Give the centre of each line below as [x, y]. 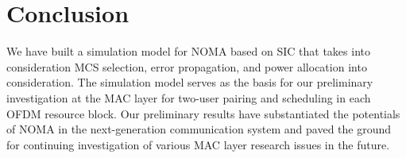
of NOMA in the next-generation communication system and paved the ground [199, 129]
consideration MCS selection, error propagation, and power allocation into [187, 66]
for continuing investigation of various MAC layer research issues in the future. [198, 144]
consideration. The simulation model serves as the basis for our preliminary [190, 82]
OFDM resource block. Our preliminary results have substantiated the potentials [203, 113]
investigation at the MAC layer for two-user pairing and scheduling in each [189, 97]
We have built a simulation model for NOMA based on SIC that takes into [188, 51]
